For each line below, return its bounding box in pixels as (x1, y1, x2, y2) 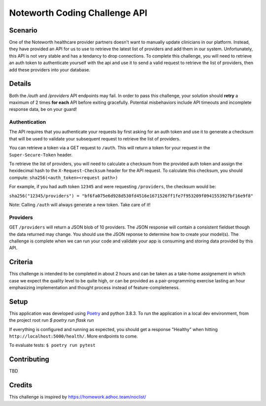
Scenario (9, 26, 38, 34)
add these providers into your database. (9, 67, 91, 72)
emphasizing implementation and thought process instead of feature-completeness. (9, 284, 180, 290)
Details (9, 79, 32, 88)
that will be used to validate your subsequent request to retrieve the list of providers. (9, 135, 181, 141)
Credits (9, 381, 33, 389)
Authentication (9, 119, 46, 126)
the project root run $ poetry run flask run (9, 317, 94, 323)
